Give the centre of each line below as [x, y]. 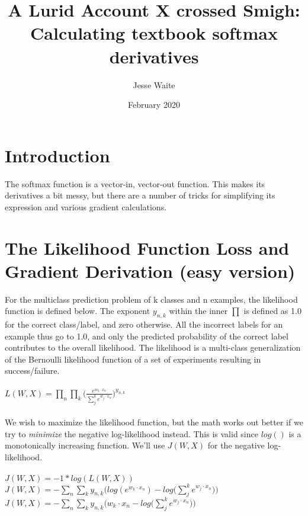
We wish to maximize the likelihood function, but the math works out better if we [154, 422]
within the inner [198, 311]
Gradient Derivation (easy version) [150, 270]
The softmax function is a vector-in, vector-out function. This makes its [135, 183]
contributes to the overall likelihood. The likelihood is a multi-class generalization [153, 347]
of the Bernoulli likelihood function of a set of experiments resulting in [133, 359]
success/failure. [32, 371]
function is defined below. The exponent [78, 311]
